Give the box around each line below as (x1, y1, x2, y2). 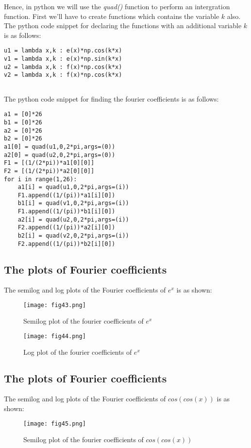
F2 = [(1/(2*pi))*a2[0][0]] (4, 167, 95, 174)
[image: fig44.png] (23, 333, 86, 340)
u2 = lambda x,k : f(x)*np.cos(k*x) (4, 63, 122, 70)
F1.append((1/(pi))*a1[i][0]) (17, 191, 116, 199)
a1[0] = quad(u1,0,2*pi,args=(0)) (4, 143, 116, 150)
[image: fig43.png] (23, 302, 86, 309)
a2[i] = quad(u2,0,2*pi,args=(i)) (17, 216, 129, 223)
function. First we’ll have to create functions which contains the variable (4, 11, 219, 21)
